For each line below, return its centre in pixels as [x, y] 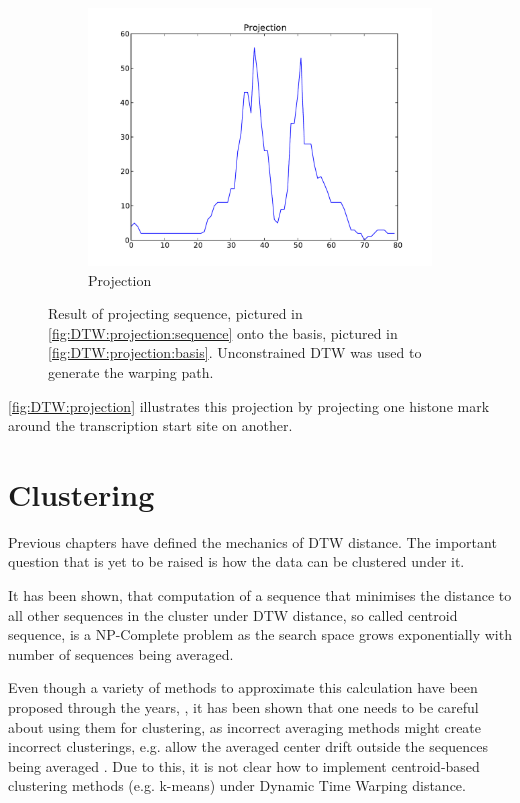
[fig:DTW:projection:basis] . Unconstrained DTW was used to [235, 352]
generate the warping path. [131, 371]
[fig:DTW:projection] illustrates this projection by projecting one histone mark [249, 405]
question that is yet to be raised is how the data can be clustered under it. [236, 561]
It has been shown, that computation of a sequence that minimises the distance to [260, 595]
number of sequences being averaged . [121, 653]
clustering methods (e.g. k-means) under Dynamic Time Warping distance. [237, 785]
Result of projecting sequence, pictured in [175, 313]
